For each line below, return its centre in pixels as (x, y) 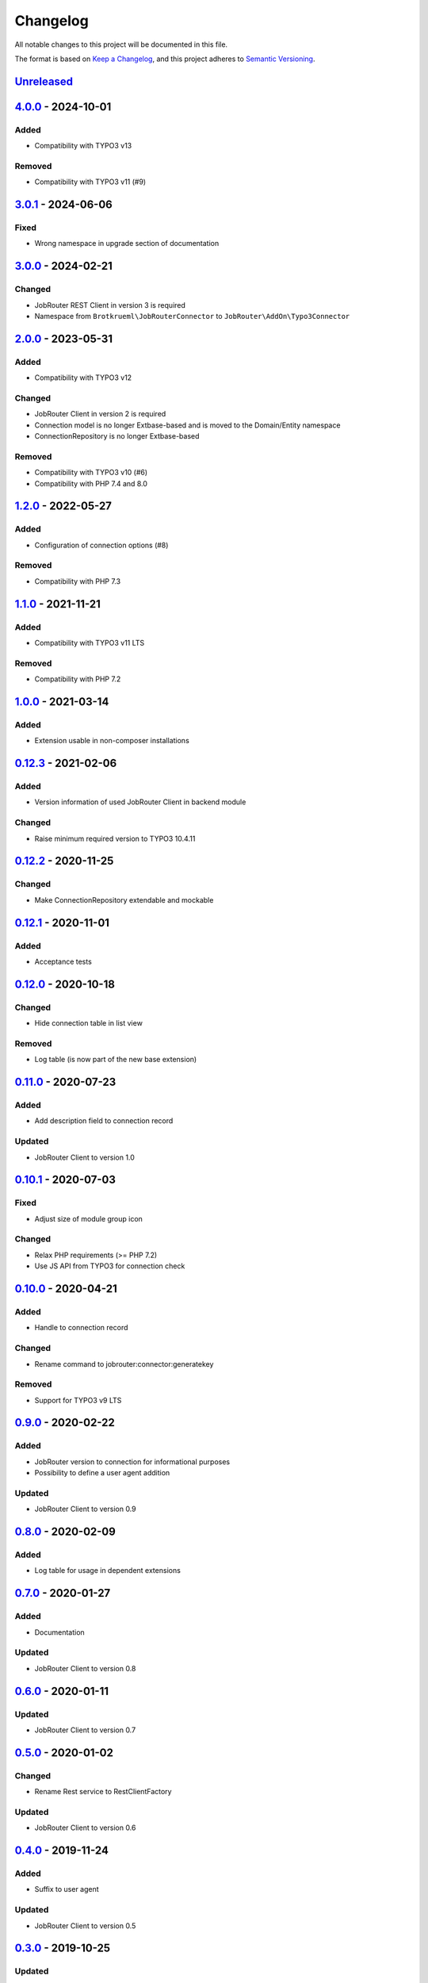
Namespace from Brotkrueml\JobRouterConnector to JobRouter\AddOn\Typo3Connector (192, 316)
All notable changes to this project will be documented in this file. (121, 44)
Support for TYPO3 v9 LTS (78, 1400)
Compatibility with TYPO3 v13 (83, 146)
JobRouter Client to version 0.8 (85, 1668)
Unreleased (44, 81)
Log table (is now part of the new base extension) (116, 1060)
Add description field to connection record (104, 1121)
